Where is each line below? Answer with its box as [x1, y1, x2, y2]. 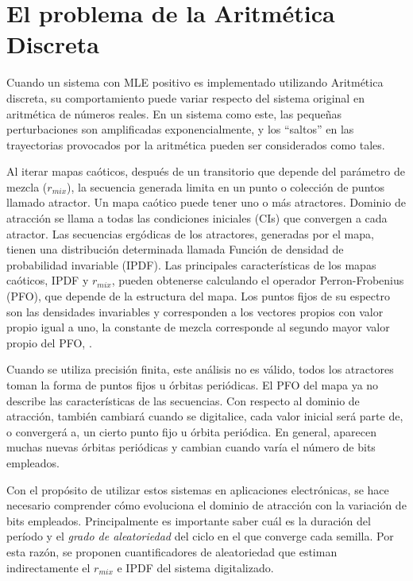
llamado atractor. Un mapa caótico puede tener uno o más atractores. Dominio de [6, 194, 406, 211]
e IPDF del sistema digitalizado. [117, 559, 274, 575]
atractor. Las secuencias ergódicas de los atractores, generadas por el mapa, [6, 225, 374, 242]
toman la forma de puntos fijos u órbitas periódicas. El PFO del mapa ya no [6, 377, 379, 393]
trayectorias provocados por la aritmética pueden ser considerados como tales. [6, 136, 385, 153]
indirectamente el [6, 559, 91, 575]
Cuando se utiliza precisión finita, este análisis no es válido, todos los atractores [6, 361, 394, 378]
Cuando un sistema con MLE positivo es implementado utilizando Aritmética [6, 74, 384, 91]
